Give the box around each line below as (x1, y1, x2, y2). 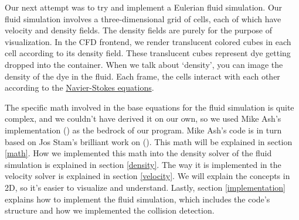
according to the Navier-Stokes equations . (5, 81, 154, 94)
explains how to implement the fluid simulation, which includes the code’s (5, 192, 270, 205)
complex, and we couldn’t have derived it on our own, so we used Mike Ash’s (5, 112, 281, 125)
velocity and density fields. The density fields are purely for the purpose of (5, 24, 272, 36)
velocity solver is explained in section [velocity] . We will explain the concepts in (5, 170, 290, 182)
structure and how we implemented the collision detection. (5, 204, 215, 216)
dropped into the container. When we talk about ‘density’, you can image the (5, 58, 283, 70)
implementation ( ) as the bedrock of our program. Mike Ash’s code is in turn (5, 123, 282, 136)
